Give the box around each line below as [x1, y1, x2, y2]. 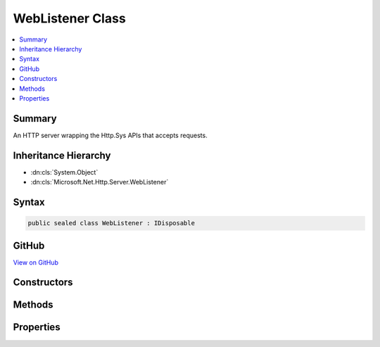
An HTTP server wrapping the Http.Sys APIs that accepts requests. [13, 131, 208, 139]
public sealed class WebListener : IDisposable [27, 219, 195, 227]
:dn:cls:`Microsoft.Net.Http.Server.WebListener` [30, 178, 169, 187]
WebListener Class [13, 11, 126, 26]
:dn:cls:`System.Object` [30, 168, 99, 176]
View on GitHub [13, 258, 59, 267]
